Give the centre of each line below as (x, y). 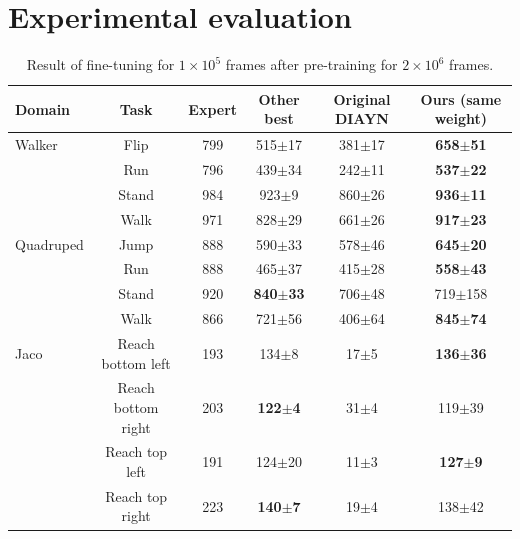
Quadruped (49, 243)
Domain (43, 108)
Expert (213, 108)
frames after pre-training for (311, 64)
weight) (460, 118)
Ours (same (461, 98)
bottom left (136, 362)
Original (362, 98)
